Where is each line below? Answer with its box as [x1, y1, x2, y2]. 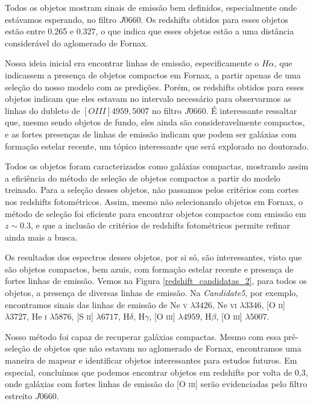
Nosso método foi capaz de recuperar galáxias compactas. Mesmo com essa [5, 330, 281, 342]
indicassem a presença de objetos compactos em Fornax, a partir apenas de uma [5, 68, 301, 81]
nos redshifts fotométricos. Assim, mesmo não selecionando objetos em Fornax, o [5, 195, 303, 207]
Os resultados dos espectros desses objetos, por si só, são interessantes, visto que [5, 251, 302, 264]
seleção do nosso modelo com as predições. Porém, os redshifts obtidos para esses [5, 80, 304, 93]
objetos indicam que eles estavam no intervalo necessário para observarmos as [5, 92, 291, 105]
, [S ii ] [71, 310, 93, 323]
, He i [27, 310, 47, 323]
